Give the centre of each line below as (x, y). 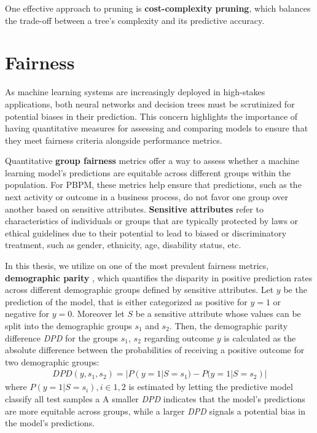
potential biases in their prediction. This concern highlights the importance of (151, 116)
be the (295, 290)
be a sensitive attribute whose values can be (218, 314)
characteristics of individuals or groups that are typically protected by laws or (152, 221)
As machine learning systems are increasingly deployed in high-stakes (135, 92)
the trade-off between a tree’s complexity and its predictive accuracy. (135, 20)
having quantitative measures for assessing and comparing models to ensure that (157, 128)
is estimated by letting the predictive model (211, 387)
